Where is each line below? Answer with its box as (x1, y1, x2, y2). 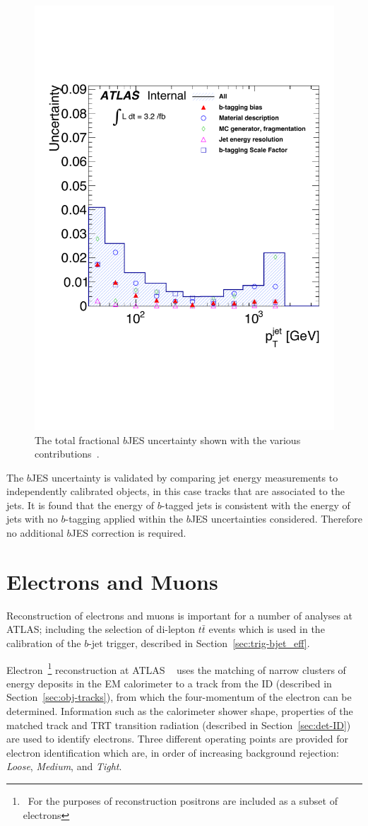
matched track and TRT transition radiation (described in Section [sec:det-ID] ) (6, 717, 351, 732)
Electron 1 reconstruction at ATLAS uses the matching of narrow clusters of (6, 660, 346, 677)
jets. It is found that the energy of (6, 497, 155, 512)
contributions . (35, 446, 100, 461)
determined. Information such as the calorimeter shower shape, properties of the (6, 704, 353, 719)
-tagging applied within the (65, 511, 183, 526)
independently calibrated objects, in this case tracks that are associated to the (6, 484, 345, 499)
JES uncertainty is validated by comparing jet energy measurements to (30, 470, 338, 484)
